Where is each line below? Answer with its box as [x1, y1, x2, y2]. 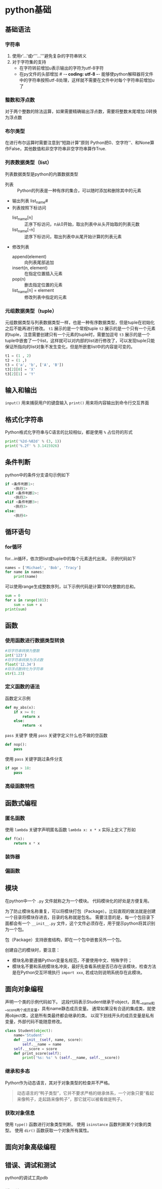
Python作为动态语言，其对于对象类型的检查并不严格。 [5, 1080, 113, 1086]
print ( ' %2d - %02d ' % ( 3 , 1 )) [5, 439, 62, 444]
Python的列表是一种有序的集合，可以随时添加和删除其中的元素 [17, 187, 142, 193]
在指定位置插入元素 [24, 271, 63, 277]
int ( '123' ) [5, 653, 27, 658]
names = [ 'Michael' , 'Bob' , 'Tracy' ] [5, 565, 81, 570]
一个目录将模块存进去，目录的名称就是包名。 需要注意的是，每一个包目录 [5, 914, 150, 920]
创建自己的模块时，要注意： [5, 947, 60, 953]
